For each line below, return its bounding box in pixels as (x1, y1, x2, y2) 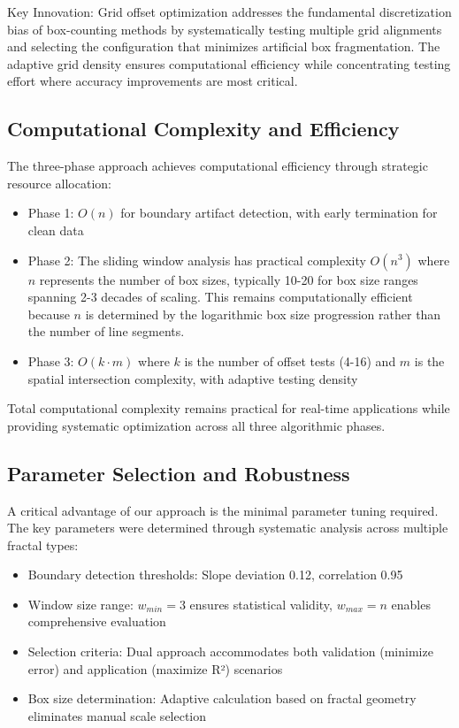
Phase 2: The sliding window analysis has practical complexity (27, 250, 366, 269)
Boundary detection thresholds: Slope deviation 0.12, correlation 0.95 (27, 565, 403, 584)
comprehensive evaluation (27, 612, 166, 631)
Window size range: (27, 594, 134, 613)
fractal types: (7, 535, 79, 554)
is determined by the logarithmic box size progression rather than (85, 304, 441, 323)
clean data (27, 220, 84, 239)
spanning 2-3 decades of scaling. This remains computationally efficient (27, 287, 413, 306)
